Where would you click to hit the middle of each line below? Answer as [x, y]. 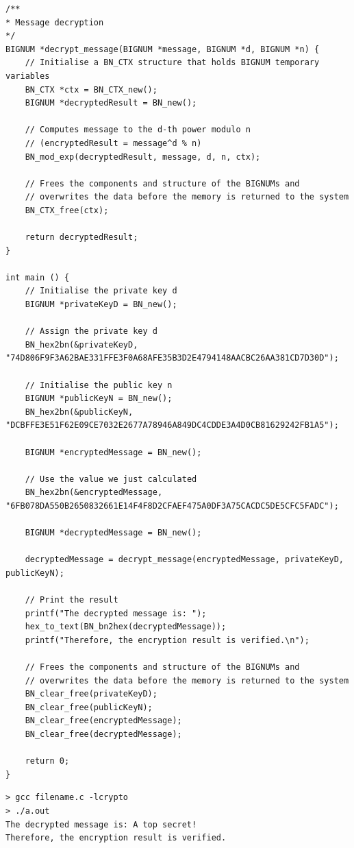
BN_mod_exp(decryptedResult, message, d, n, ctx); [143, 157]
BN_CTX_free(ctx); [67, 210]
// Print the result [72, 600]
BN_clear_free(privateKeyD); [91, 694]
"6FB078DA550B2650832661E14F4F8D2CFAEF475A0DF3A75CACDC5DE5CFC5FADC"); [172, 506]
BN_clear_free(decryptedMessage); [103, 735]
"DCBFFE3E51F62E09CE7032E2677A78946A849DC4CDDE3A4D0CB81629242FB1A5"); [172, 425]
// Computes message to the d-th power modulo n [138, 130]
